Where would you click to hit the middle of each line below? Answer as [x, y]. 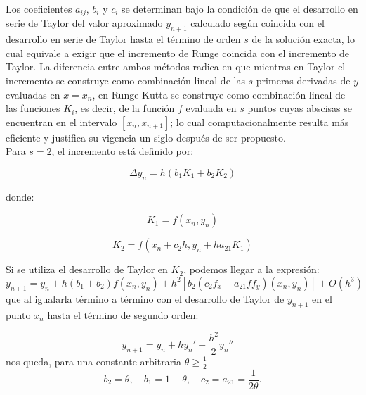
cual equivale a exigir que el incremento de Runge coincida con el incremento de [178, 52]
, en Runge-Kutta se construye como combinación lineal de [219, 94]
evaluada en [211, 108]
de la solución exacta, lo [303, 39]
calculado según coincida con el [257, 23]
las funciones [33, 108]
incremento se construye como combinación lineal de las [125, 81]
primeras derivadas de [303, 81]
